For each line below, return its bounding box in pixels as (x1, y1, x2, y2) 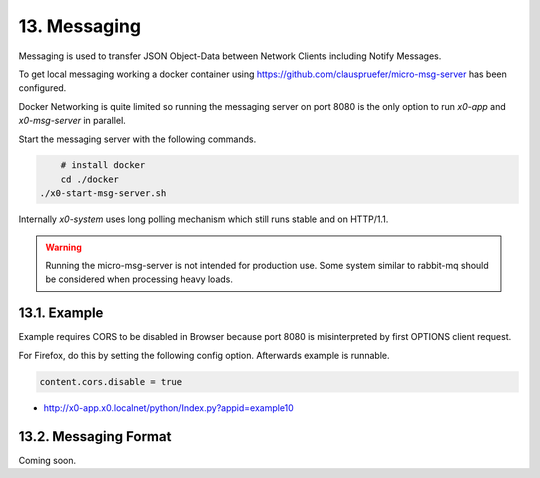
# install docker (60, 160, 146, 171)
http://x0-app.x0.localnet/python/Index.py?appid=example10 (43, 401, 294, 414)
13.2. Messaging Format (18, 428, 172, 445)
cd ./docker (60, 173, 120, 185)
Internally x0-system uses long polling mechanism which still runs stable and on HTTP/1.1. (18, 213, 389, 225)
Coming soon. (18, 454, 77, 466)
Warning (45, 241, 82, 253)
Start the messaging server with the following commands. (18, 133, 257, 145)
